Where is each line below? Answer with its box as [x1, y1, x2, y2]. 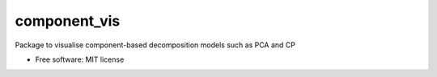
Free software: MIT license [35, 55, 125, 64]
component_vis [15, 12, 121, 30]
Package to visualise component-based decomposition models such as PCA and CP [15, 40, 295, 50]
